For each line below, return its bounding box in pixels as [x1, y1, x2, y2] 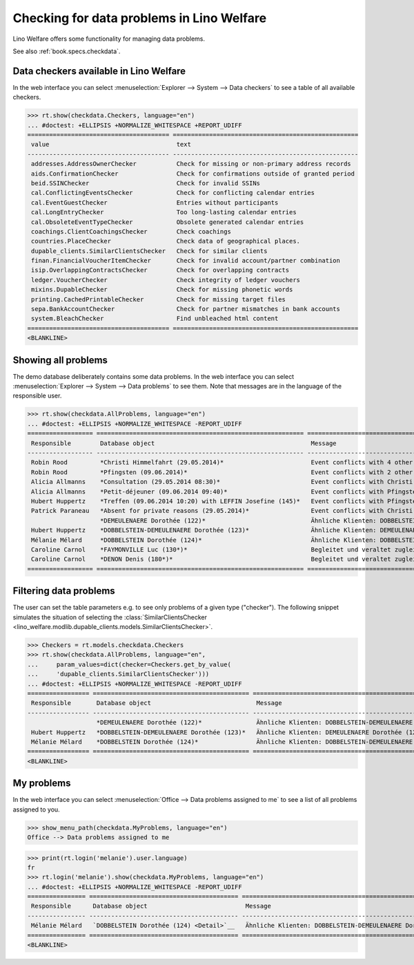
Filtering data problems [12, 585, 115, 597]
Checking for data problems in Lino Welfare [12, 10, 267, 26]
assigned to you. [12, 805, 60, 814]
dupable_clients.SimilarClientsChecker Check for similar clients [31, 247, 268, 255]
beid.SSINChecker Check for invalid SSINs [31, 179, 261, 187]
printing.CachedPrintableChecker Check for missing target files [31, 295, 286, 303]
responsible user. [12, 391, 62, 400]
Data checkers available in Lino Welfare [12, 65, 186, 77]
